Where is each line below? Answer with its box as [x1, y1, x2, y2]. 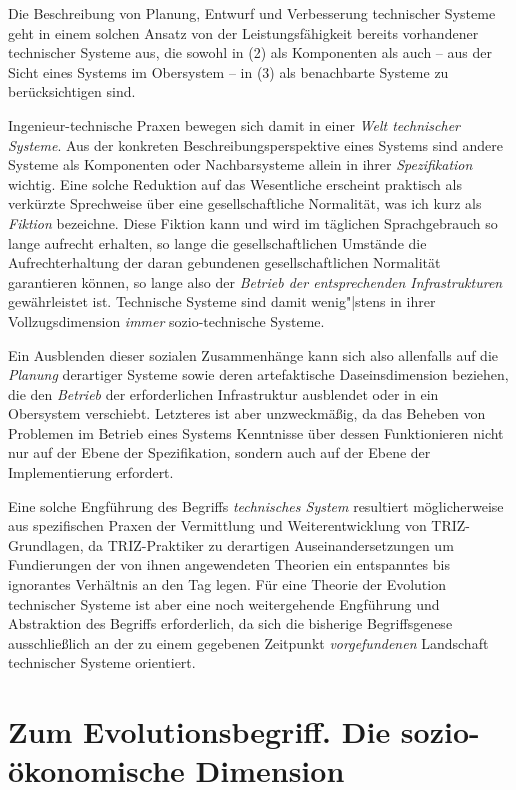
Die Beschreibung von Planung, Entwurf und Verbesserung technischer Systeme [8, 3, 496, 23]
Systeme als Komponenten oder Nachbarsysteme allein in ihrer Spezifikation [8, 154, 473, 175]
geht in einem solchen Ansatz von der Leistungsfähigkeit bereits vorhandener [8, 22, 479, 43]
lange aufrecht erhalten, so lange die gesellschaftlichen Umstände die [8, 232, 427, 253]
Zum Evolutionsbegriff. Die [8, 711, 391, 752]
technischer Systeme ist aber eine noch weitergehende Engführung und [8, 593, 440, 614]
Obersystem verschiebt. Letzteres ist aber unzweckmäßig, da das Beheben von [8, 403, 486, 424]
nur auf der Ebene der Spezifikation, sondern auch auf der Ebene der [8, 442, 431, 463]
